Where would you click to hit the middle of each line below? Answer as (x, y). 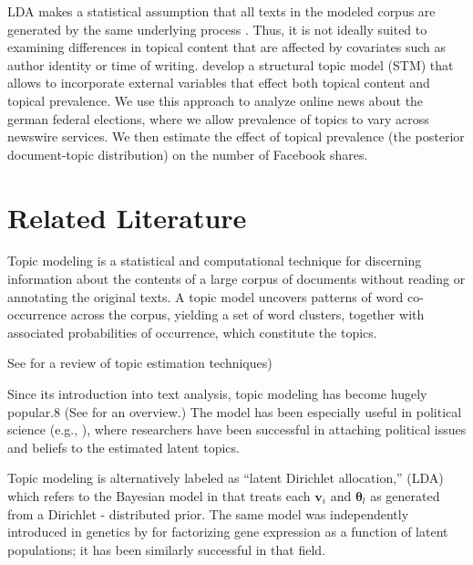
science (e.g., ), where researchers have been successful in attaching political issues (237, 429)
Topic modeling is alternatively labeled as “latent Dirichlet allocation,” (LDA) (226, 478)
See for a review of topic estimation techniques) (140, 363)
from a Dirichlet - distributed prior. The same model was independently (208, 513)
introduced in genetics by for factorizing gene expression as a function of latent (228, 532)
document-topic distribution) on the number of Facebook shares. (188, 154)
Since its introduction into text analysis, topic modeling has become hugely (217, 394)
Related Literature (127, 217)
